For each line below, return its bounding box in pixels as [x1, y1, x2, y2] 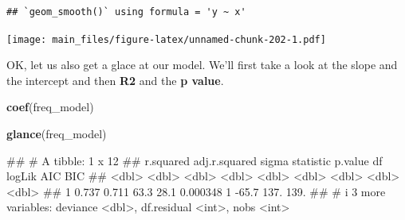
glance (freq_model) [6, 125, 107, 142]
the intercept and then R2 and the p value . [6, 71, 224, 88]
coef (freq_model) [6, 98, 94, 115]
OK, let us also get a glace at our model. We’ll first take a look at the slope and [6, 56, 398, 73]
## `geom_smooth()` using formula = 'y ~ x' [6, 6, 246, 17]
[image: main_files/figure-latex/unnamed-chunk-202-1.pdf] [6, 33, 326, 45]
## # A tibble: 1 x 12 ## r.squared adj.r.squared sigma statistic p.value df [6, 152, 383, 168]
